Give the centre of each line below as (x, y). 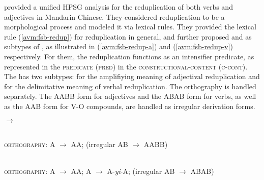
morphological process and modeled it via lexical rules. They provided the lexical (130, 27)
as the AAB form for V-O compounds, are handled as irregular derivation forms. (130, 106)
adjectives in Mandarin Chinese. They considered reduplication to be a (114, 16)
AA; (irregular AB (99, 144)
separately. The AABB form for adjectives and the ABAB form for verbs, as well (130, 96)
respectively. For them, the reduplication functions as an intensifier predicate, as (129, 56)
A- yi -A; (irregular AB (141, 171)
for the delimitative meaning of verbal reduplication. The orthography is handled (130, 86)
